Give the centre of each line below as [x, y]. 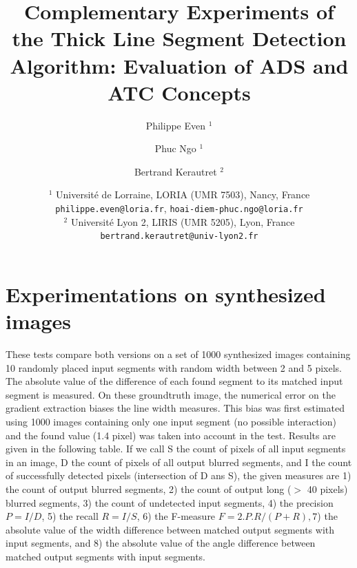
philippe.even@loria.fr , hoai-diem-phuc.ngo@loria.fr [179, 208]
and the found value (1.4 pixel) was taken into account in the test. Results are [171, 435]
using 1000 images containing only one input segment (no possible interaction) [171, 422]
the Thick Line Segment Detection [179, 38]
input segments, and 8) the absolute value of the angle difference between [161, 543]
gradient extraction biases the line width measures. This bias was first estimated [175, 408]
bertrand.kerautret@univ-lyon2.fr [179, 236]
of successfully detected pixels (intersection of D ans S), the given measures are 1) [178, 475]
